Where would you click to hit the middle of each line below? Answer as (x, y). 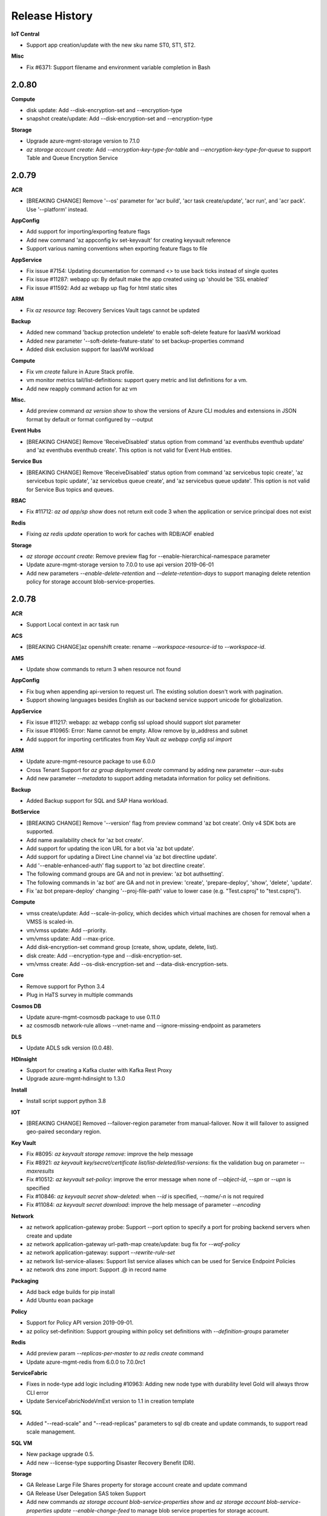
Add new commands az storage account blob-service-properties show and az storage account (146, 1502)
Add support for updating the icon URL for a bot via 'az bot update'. (111, 848)
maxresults (40, 1171)
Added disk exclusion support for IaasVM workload (90, 349)
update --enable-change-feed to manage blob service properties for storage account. (161, 1511)
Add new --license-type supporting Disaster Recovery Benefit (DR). (111, 1463)
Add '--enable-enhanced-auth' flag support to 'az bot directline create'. (116, 865)
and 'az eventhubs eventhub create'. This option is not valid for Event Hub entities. (129, 450)
